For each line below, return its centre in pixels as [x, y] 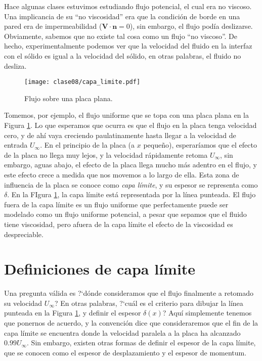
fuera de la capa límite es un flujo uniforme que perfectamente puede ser [116, 204]
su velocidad [23, 303]
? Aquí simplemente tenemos [207, 313]
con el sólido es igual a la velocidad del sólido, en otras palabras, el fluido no [123, 55]
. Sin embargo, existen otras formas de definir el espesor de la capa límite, [141, 343]
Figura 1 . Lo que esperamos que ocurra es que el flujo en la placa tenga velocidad [130, 125]
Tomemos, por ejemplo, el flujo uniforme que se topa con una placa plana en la [127, 115]
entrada [16, 145]
